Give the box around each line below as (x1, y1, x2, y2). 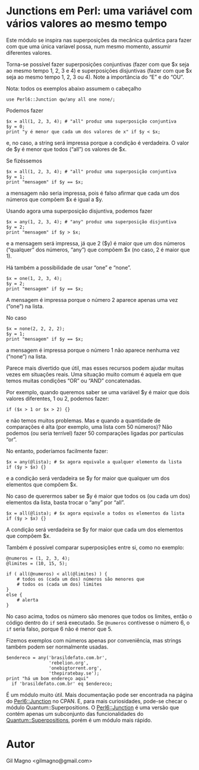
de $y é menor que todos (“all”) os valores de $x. (6, 145, 127, 152)
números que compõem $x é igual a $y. (6, 195, 103, 203)
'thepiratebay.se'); (48, 670, 100, 677)
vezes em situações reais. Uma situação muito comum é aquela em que (6, 370, 182, 378)
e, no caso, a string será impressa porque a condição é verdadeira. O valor (6, 139, 189, 146)
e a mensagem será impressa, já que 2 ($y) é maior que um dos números (6, 239, 185, 247)
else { (6, 591, 23, 598)
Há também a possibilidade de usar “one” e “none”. (6, 264, 132, 271)
